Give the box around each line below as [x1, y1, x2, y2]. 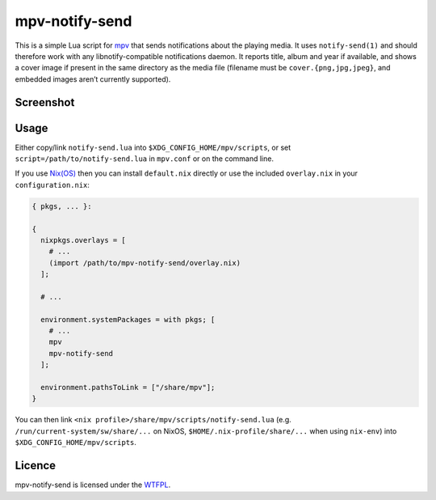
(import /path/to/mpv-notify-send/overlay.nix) [48, 258, 241, 267]
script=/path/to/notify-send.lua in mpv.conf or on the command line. [15, 154, 275, 163]
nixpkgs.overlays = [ [40, 235, 127, 244]
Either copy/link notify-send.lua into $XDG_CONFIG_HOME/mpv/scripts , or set [15, 142, 291, 152]
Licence [15, 459, 57, 472]
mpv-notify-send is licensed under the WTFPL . [15, 480, 171, 489]
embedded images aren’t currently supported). [15, 74, 171, 84]
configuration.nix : [15, 180, 90, 189]
